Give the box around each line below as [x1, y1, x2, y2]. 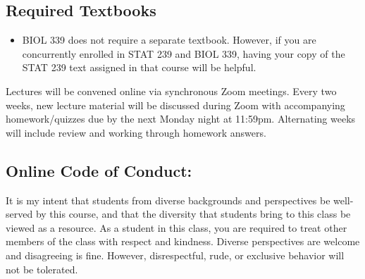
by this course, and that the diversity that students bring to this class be [35, 206, 351, 221]
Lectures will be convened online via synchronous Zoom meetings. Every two [6, 83, 337, 98]
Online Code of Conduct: [6, 159, 192, 181]
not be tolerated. [6, 261, 78, 276]
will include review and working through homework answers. [6, 125, 266, 139]
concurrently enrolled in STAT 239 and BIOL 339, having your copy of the [22, 46, 345, 61]
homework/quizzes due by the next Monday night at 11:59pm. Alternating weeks [6, 111, 356, 126]
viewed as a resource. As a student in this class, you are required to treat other [6, 220, 347, 235]
